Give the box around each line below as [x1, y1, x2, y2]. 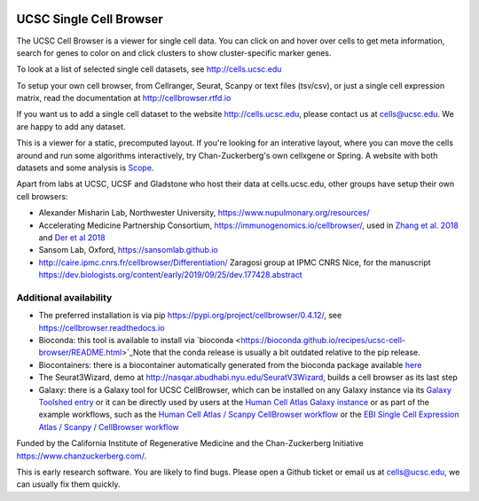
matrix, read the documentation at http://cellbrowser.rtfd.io [16, 93, 232, 104]
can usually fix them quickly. [16, 479, 121, 489]
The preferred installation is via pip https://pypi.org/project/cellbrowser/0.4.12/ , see [38, 310, 342, 321]
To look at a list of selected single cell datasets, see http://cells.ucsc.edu [16, 64, 282, 74]
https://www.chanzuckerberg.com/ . [16, 450, 146, 461]
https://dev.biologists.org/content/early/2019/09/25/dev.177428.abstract [38, 270, 302, 280]
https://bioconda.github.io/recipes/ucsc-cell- [240, 335, 405, 346]
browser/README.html [38, 347, 122, 358]
